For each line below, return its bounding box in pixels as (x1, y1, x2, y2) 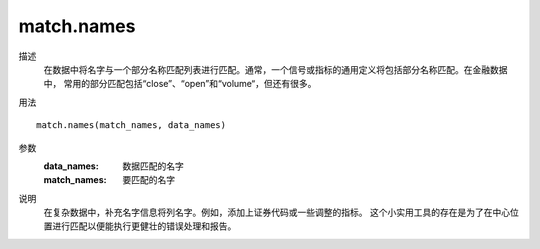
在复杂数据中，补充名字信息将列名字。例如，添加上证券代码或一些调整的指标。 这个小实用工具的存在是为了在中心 (43, 206, 510, 219)
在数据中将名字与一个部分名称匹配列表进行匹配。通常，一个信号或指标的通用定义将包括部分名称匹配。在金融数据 (43, 63, 508, 75)
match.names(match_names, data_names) (36, 120, 227, 131)
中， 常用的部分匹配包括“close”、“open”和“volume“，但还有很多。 (43, 78, 317, 90)
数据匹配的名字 (122, 160, 184, 172)
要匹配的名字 (122, 174, 175, 186)
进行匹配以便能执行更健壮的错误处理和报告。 (51, 220, 237, 232)
